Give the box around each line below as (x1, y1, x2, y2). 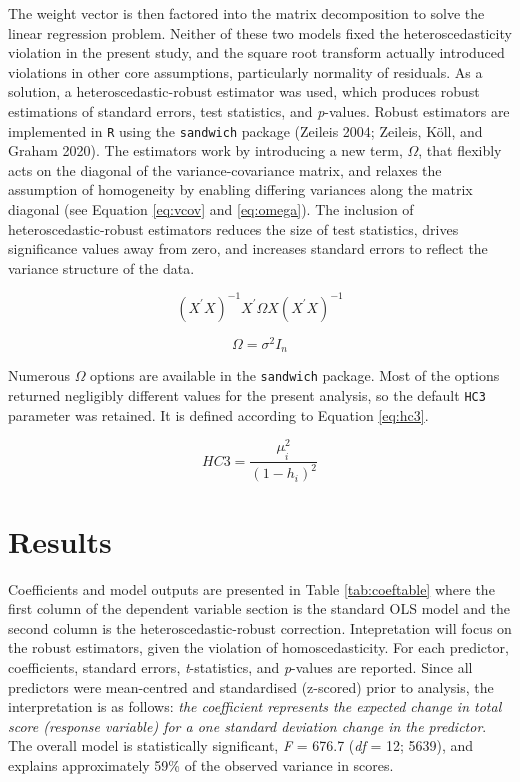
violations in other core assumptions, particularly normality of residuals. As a (8, 61, 483, 82)
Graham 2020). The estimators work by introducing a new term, (8, 140, 403, 161)
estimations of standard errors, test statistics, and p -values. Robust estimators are (8, 100, 510, 121)
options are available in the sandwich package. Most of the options (90, 365, 500, 386)
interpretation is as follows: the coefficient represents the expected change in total (8, 696, 502, 717)
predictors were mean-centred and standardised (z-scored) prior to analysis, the (8, 676, 494, 697)
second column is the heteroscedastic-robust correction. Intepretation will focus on (8, 617, 512, 638)
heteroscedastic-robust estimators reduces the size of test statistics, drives (8, 218, 459, 239)
